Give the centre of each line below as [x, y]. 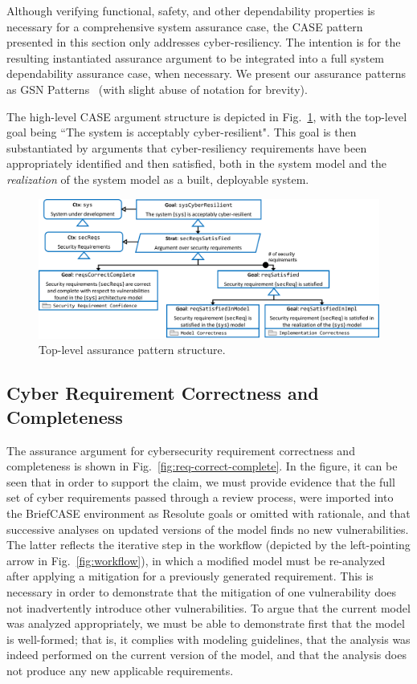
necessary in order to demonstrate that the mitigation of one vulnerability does [202, 591]
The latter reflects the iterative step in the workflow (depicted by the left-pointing [208, 545]
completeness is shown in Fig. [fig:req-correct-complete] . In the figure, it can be [202, 466]
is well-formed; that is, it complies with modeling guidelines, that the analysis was [208, 639]
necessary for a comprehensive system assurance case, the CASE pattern [185, 26]
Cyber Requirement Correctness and [163, 393]
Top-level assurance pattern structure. [132, 350]
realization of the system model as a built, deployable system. [158, 179]
